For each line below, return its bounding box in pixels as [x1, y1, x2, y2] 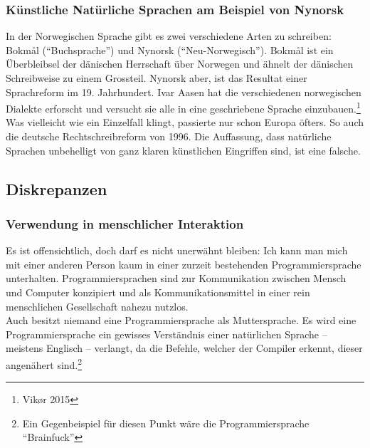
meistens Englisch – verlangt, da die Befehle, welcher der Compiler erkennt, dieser [6, 340, 363, 355]
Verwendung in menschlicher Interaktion [6, 214, 244, 232]
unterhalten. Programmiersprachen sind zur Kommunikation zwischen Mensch [6, 271, 347, 286]
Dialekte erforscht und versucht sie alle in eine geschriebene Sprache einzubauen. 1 [6, 99, 361, 115]
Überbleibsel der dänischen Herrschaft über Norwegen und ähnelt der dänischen [6, 56, 354, 71]
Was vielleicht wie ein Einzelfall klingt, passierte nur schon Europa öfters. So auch [6, 115, 364, 130]
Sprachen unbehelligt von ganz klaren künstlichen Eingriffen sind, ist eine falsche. [6, 142, 361, 157]
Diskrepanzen [6, 177, 107, 199]
